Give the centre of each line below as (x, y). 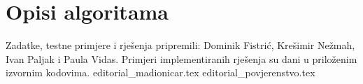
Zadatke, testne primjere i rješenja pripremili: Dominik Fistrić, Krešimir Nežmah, (180, 45)
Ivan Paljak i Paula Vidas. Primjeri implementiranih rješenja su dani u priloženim (181, 58)
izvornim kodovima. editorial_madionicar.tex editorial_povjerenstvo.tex (161, 72)
